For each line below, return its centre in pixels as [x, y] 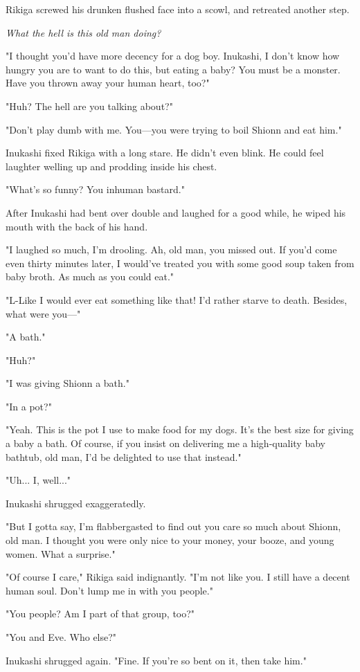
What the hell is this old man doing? [83, 32]
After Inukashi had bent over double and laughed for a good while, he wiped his [176, 212]
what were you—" [43, 313]
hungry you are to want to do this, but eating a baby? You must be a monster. [173, 69]
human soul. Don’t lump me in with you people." [109, 590]
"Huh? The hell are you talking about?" [89, 106]
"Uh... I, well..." [38, 480]
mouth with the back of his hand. [77, 226]
